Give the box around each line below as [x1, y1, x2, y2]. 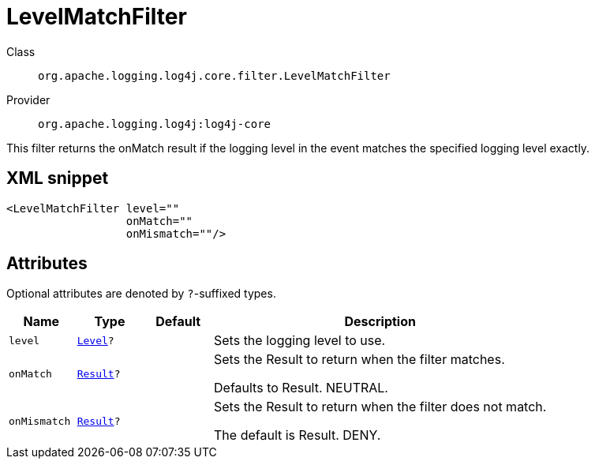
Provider [6, 92, 51, 107]
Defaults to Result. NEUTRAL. [214, 380, 388, 396]
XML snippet [6, 168, 109, 189]
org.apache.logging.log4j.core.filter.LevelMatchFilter [38, 69, 391, 82]
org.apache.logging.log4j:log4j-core [38, 117, 271, 130]
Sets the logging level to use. [214, 332, 386, 349]
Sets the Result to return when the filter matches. [214, 351, 505, 368]
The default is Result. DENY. [214, 427, 381, 444]
